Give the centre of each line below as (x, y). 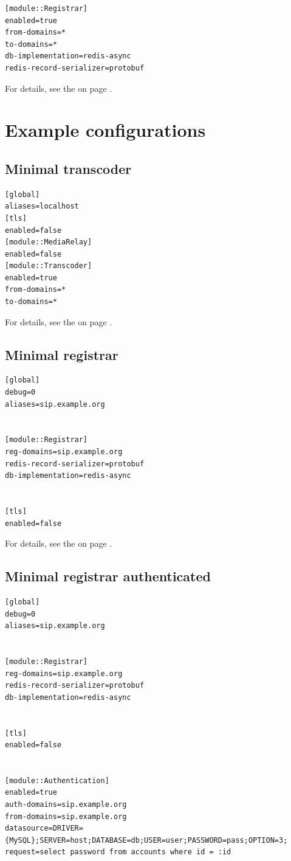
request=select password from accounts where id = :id (118, 852)
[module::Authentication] (57, 780)
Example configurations (105, 130)
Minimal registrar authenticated (108, 576)
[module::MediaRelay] (49, 242)
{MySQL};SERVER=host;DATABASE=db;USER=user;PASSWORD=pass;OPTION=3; (146, 840)
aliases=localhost (42, 206)
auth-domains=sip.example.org (66, 805)
